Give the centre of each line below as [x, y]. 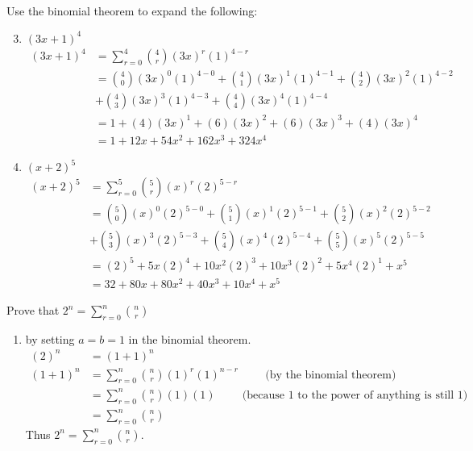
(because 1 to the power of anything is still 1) [355, 395]
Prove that [33, 310]
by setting [50, 338]
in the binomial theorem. [190, 338]
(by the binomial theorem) [331, 375]
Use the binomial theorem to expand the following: [132, 10]
